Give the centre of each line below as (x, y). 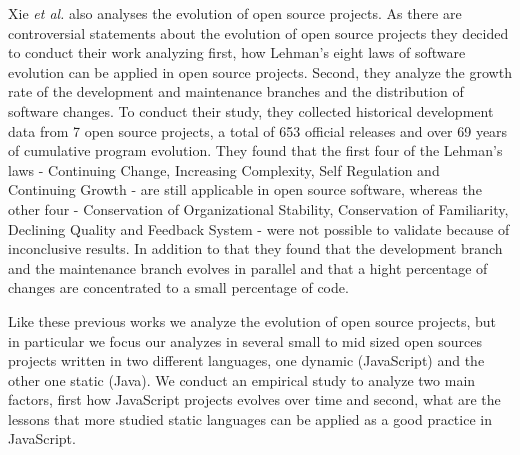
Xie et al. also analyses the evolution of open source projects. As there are (235, 13)
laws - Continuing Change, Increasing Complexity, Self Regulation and (224, 169)
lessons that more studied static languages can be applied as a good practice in (250, 418)
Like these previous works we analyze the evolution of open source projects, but (252, 320)
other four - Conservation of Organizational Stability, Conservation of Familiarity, (258, 208)
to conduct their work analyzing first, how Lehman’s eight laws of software (237, 52)
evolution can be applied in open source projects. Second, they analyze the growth (260, 71)
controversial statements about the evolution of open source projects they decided (258, 32)
